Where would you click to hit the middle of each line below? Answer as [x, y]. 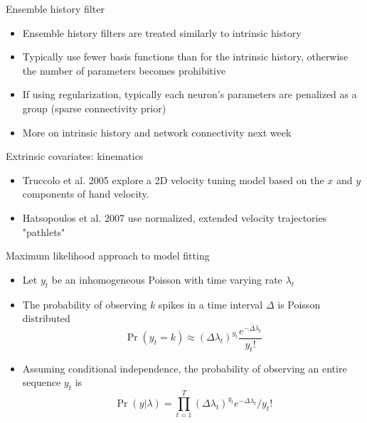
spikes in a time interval [211, 304]
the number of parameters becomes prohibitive [124, 70]
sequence [42, 382]
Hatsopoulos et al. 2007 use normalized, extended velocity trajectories [175, 217]
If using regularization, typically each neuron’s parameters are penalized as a [190, 94]
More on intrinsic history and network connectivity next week [157, 132]
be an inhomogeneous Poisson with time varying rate [167, 279]
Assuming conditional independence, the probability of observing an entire [185, 368]
